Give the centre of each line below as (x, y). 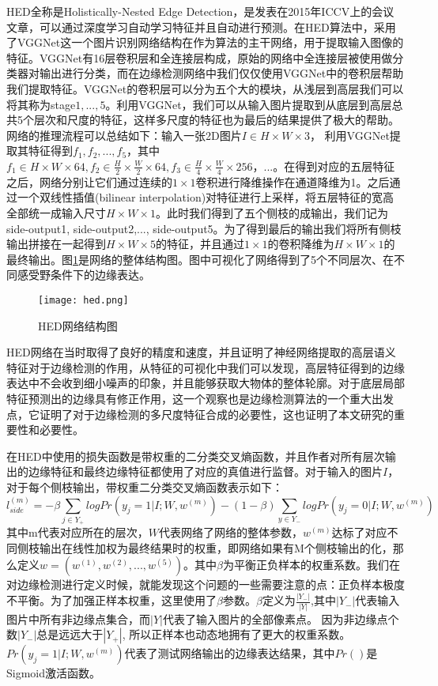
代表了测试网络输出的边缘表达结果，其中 (230, 653)
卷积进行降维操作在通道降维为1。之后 (293, 181)
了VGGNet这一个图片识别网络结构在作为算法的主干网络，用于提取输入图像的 (205, 42)
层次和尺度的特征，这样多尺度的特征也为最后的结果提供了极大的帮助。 (216, 120)
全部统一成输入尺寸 (56, 212)
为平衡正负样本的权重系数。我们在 (312, 565)
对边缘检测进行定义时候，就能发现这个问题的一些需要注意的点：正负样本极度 (206, 584)
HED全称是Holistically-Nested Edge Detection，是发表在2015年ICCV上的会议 (200, 11)
